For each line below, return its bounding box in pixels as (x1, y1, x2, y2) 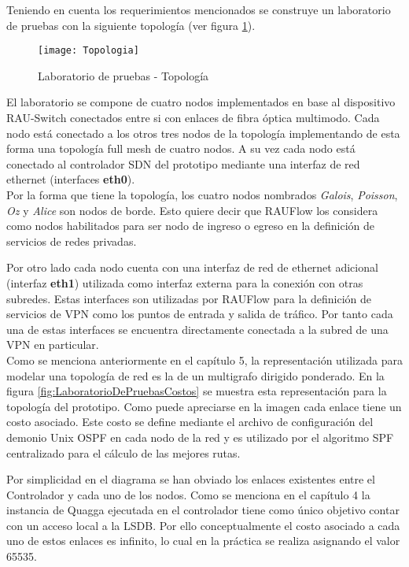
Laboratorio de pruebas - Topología (38, 67, 209, 83)
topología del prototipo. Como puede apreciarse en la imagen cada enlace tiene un (6, 398, 402, 414)
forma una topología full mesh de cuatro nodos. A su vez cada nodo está (6, 140, 356, 157)
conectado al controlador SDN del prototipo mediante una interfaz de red (6, 155, 360, 172)
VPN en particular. (6, 336, 99, 353)
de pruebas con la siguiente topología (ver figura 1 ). (6, 17, 256, 33)
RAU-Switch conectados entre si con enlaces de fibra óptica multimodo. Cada (6, 109, 380, 126)
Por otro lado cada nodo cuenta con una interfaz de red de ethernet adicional (6, 259, 378, 276)
